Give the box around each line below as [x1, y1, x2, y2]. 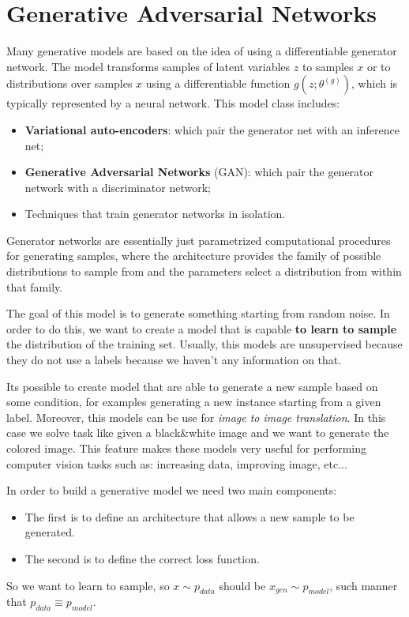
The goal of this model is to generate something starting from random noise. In [6, 305, 390, 322]
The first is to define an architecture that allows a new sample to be [24, 508, 355, 525]
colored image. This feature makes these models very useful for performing [6, 440, 366, 456]
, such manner [329, 577, 398, 593]
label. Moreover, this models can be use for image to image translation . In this [6, 408, 386, 425]
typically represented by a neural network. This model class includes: [6, 95, 340, 111]
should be [219, 577, 266, 593]
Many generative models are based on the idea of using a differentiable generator [6, 43, 397, 59]
